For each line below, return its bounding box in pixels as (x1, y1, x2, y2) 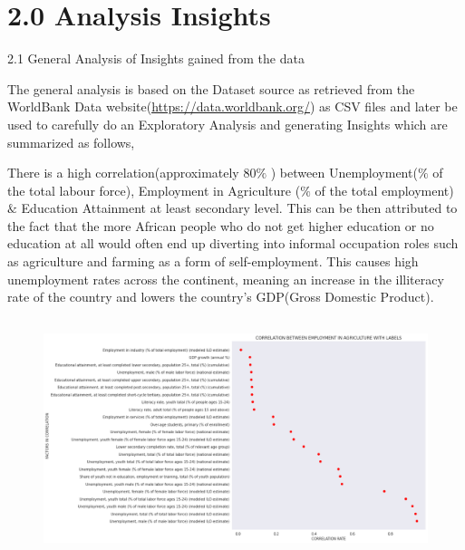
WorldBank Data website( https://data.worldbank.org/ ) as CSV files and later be (7, 97, 458, 116)
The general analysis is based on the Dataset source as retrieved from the (7, 79, 415, 98)
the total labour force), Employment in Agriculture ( (7, 180, 301, 199)
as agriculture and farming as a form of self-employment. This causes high (7, 252, 419, 271)
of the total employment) (315, 180, 454, 199)
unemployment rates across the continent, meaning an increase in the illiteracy (7, 269, 444, 288)
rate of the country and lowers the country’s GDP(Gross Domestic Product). (7, 287, 434, 306)
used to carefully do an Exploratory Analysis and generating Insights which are (7, 114, 448, 133)
